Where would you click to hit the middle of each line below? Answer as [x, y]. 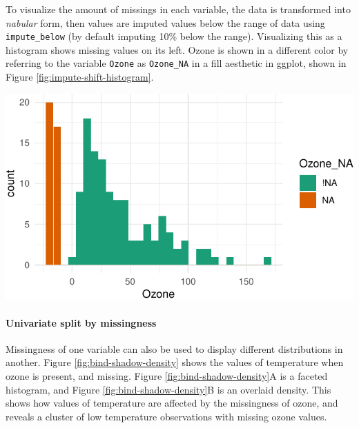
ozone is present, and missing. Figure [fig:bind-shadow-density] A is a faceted [167, 376]
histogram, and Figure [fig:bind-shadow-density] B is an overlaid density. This [168, 389]
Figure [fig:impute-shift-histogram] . [80, 77]
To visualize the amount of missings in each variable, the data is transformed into [178, 9]
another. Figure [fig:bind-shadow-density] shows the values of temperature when [175, 362]
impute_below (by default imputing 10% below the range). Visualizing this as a [174, 36]
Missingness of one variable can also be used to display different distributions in [174, 348]
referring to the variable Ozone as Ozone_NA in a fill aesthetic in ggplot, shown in [176, 63]
